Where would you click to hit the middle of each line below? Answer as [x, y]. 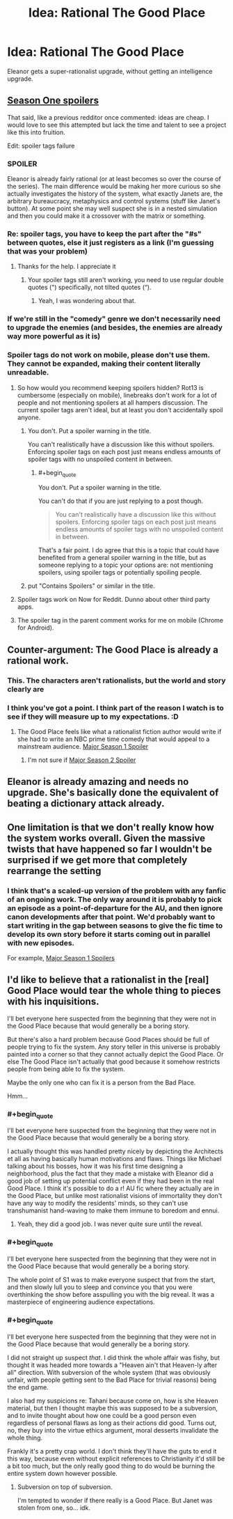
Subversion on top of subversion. [65, 1487]
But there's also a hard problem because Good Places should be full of [109, 1039]
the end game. [28, 1387]
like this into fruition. [37, 132]
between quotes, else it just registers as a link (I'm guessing [111, 242]
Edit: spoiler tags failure [41, 146]
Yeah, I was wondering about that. [87, 301]
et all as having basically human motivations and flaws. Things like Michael [114, 1159]
